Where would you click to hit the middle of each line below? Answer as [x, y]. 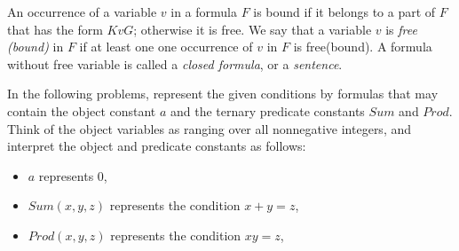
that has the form [55, 29]
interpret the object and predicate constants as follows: [157, 146]
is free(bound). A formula [363, 47]
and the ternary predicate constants [268, 110]
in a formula [204, 12]
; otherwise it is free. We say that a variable [253, 29]
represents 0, [73, 175]
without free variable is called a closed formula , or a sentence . [175, 63]
